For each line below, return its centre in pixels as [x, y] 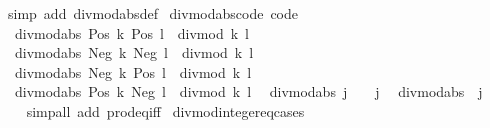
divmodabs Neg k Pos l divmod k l [133, 71]
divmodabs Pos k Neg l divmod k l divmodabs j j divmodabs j [248, 91]
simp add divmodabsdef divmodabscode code [152, 13]
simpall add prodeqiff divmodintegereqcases [165, 110]
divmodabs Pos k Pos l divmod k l [131, 32]
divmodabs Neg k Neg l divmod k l [134, 52]
